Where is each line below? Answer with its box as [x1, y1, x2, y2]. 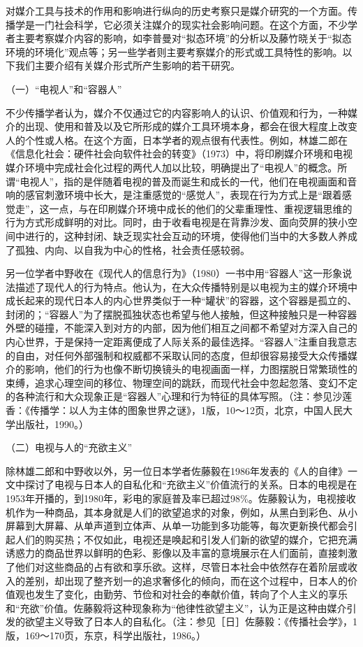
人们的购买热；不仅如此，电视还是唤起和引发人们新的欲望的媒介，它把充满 [15, 532, 357, 546]
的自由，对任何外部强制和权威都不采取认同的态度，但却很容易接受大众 [6, 348, 328, 362]
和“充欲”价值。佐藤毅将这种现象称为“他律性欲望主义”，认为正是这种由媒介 [6, 600, 347, 615]
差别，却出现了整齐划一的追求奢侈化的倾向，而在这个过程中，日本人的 [24, 573, 348, 588]
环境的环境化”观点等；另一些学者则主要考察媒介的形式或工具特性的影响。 [6, 44, 343, 59]
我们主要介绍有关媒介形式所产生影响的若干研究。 [15, 58, 240, 73]
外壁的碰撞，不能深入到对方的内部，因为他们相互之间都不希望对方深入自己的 [6, 320, 357, 335]
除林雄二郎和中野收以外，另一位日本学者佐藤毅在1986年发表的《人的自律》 [6, 463, 348, 478]
